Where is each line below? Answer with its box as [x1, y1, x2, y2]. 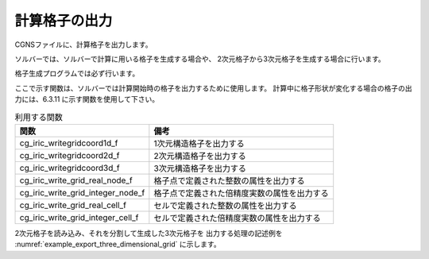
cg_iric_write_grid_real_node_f [19, 175, 133, 186]
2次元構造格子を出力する [153, 150, 246, 161]
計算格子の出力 [14, 12, 113, 29]
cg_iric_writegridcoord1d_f [19, 137, 118, 149]
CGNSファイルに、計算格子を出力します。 [14, 40, 153, 49]
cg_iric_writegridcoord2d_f [19, 149, 120, 160]
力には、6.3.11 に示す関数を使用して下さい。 [14, 95, 159, 104]
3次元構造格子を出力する [153, 163, 246, 174]
